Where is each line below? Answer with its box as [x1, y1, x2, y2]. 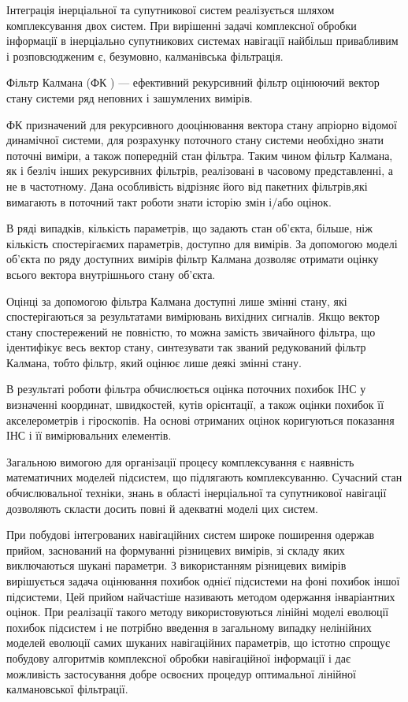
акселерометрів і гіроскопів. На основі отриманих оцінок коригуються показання [6, 411, 395, 428]
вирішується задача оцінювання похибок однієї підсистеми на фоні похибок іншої [6, 573, 400, 589]
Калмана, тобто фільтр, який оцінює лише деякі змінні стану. [6, 354, 302, 370]
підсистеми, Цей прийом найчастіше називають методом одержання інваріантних [6, 588, 395, 604]
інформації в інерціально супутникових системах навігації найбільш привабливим [6, 32, 399, 49]
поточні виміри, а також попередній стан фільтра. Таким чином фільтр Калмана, [6, 147, 393, 163]
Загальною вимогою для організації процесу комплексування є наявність [6, 453, 354, 470]
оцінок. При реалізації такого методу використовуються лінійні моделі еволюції [6, 604, 389, 620]
